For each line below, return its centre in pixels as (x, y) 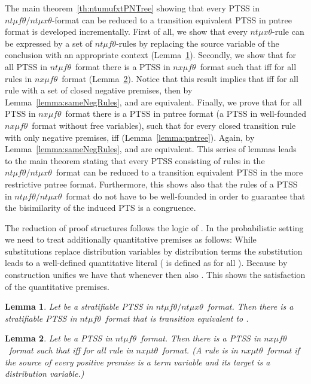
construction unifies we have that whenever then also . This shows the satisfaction (155, 275)
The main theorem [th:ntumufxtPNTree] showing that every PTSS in (132, 8)
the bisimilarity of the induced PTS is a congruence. (100, 208)
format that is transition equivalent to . (177, 318)
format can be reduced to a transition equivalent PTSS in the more (179, 172)
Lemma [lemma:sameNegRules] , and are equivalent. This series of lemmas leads (151, 149)
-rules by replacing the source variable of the (198, 43)
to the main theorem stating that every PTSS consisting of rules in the (135, 160)
